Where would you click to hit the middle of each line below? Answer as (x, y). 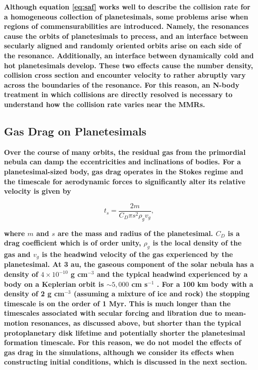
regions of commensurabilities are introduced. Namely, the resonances (127, 26)
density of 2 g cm (34, 294)
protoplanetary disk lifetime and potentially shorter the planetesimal (125, 332)
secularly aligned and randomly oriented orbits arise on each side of (123, 46)
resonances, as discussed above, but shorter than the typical (136, 322)
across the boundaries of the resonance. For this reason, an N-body (122, 84)
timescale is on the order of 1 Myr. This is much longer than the (117, 303)
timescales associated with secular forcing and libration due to (113, 313)
